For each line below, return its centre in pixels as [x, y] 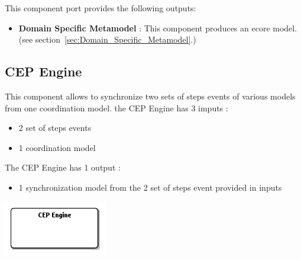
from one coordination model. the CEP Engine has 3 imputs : [116, 107]
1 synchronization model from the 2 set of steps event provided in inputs [150, 187]
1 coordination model [57, 147]
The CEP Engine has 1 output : [63, 167]
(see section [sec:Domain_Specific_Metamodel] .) [107, 39]
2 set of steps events [55, 128]
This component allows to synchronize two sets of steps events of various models [150, 96]
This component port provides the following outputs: [101, 8]
